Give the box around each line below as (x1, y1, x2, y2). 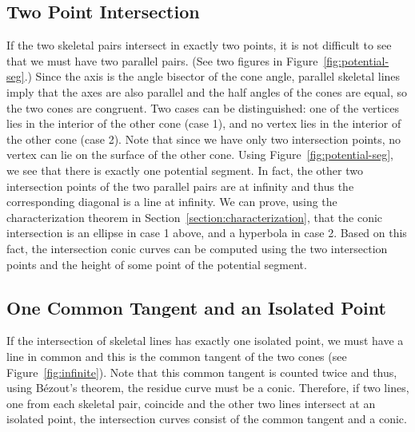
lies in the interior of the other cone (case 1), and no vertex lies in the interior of (6, 115, 401, 132)
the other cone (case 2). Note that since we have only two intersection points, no (6, 130, 401, 147)
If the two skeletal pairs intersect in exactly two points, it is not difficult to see (6, 37, 392, 54)
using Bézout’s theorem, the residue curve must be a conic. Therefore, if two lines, (6, 379, 409, 396)
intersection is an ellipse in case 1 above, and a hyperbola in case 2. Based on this (6, 224, 407, 241)
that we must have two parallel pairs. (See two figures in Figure (6, 52, 318, 69)
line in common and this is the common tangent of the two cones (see (6, 347, 347, 364)
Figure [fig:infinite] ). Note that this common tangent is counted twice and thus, (6, 363, 397, 380)
